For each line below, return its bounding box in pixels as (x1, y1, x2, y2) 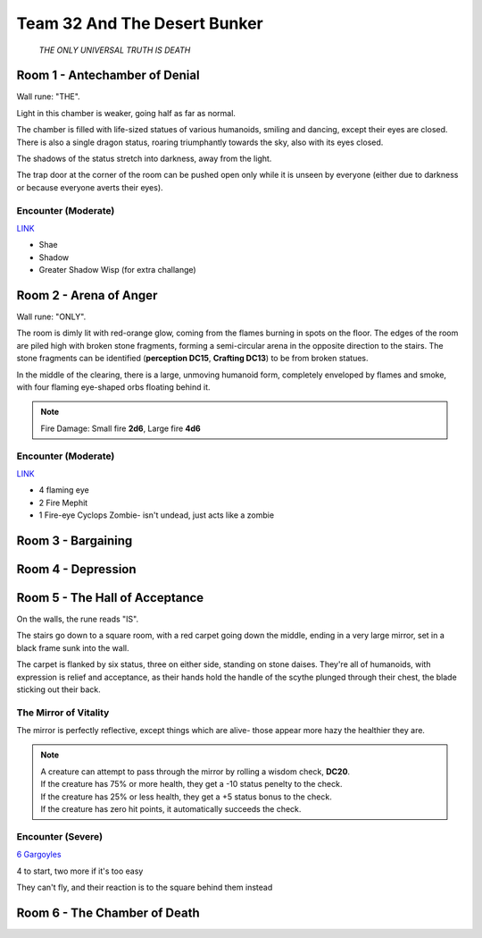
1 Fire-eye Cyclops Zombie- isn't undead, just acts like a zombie (38, 510, 275, 520)
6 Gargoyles (16, 849, 62, 860)
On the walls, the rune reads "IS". (16, 613, 138, 624)
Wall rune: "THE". (16, 91, 80, 102)
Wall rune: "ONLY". (16, 311, 87, 322)
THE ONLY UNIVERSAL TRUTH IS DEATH (38, 45, 191, 55)
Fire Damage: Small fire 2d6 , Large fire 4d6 (40, 423, 201, 434)
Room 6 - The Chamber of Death (16, 905, 200, 920)
